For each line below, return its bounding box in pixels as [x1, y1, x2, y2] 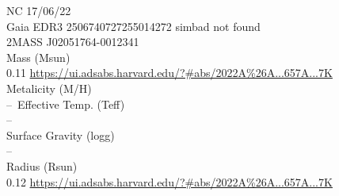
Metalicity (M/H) [6, 79, 92, 96]
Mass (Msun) [6, 48, 70, 65]
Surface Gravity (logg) [6, 126, 115, 143]
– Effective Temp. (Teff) [6, 95, 125, 112]
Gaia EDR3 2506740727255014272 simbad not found [6, 17, 261, 34]
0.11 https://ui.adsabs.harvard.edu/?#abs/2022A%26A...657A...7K [6, 64, 333, 81]
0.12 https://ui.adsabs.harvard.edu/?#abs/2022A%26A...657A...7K [6, 173, 333, 190]
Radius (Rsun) [6, 157, 78, 174]
